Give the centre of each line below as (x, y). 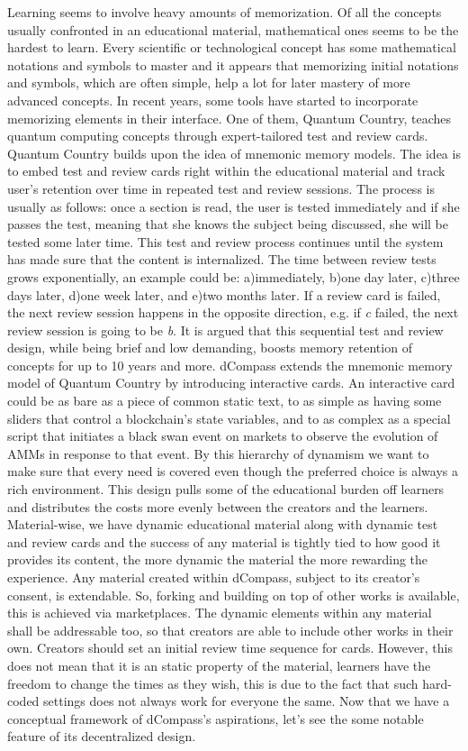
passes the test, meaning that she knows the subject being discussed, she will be (228, 224)
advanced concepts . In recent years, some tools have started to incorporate (213, 100)
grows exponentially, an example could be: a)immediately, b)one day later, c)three (234, 276)
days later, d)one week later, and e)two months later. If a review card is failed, (224, 294)
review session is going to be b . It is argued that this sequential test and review (225, 330)
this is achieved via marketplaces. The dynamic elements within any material (220, 613)
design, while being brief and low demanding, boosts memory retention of (210, 348)
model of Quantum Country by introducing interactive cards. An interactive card (231, 383)
